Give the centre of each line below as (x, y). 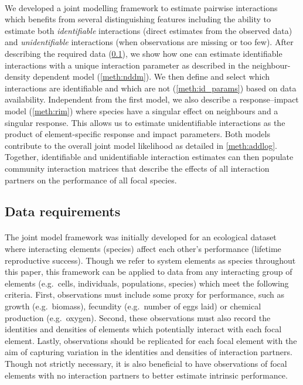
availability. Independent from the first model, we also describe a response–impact (152, 99)
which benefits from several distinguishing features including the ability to (138, 19)
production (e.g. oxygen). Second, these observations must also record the (138, 317)
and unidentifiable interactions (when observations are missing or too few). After (149, 42)
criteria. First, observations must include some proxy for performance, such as (145, 294)
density (18, 76)
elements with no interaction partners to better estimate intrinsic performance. (146, 375)
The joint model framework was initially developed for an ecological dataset (141, 237)
